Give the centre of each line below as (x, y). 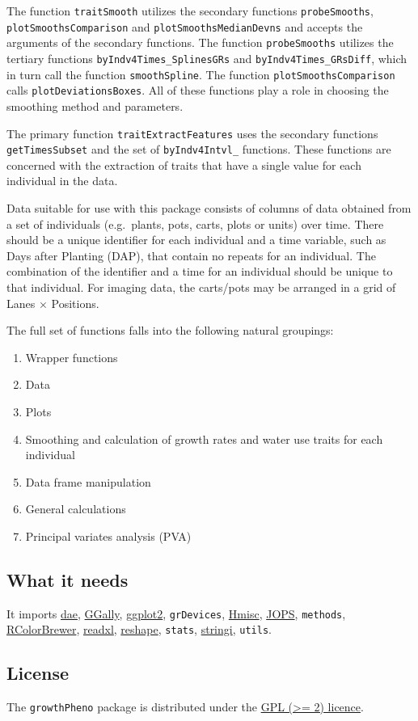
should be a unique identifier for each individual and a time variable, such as (196, 240)
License (38, 673)
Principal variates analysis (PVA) (108, 535)
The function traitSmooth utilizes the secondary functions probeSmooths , (190, 11)
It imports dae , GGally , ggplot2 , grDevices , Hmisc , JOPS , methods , (176, 613)
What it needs (68, 579)
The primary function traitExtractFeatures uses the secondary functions (192, 133)
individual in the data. (62, 181)
